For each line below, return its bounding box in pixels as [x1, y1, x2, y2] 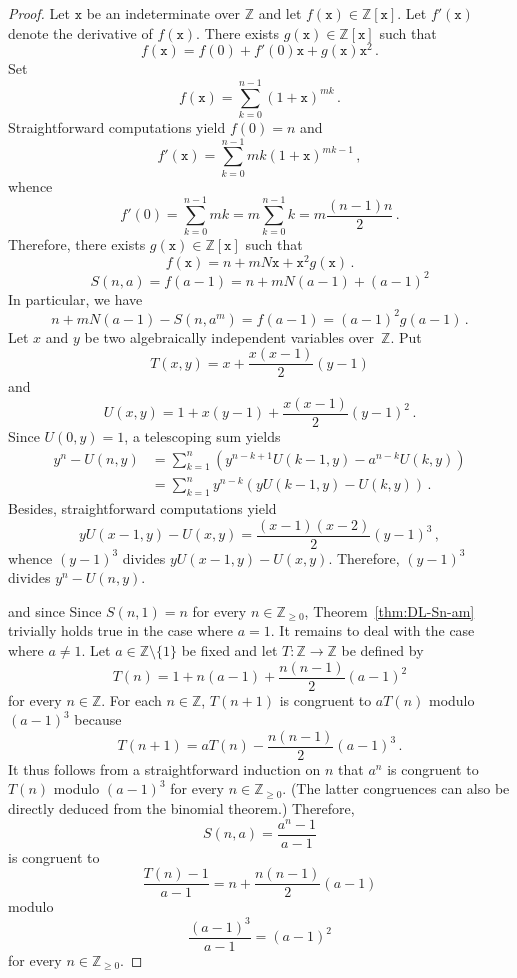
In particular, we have [8, 288, 143, 309]
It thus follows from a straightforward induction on [8, 758, 321, 779]
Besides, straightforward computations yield [8, 497, 277, 518]
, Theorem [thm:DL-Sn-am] [304, 600, 475, 621]
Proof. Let [8, 3, 70, 23]
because [74, 709, 122, 730]
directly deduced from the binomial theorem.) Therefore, [8, 798, 355, 819]
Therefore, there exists [8, 234, 146, 255]
